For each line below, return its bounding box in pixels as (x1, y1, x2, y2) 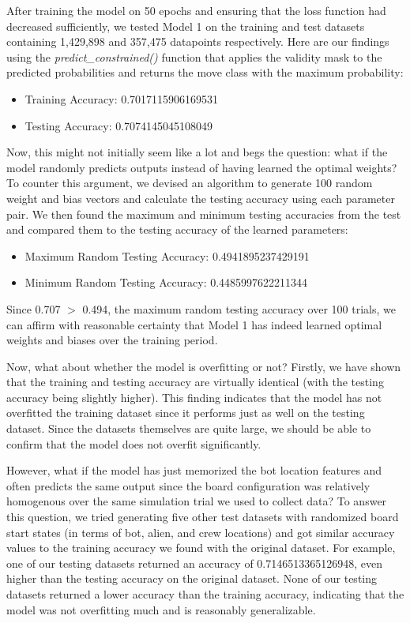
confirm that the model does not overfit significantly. (6, 435, 261, 452)
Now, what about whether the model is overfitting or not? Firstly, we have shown (6, 358, 401, 374)
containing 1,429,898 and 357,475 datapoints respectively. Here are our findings (6, 33, 389, 50)
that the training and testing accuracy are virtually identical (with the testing (6, 373, 384, 390)
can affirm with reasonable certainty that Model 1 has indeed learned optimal (6, 316, 382, 332)
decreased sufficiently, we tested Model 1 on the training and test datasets (6, 17, 365, 34)
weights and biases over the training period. (6, 332, 218, 348)
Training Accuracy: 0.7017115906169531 (24, 90, 219, 107)
